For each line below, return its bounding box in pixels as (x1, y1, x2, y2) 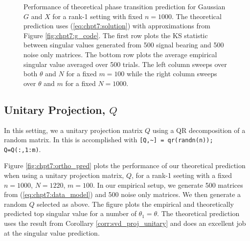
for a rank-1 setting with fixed (52, 11, 143, 21)
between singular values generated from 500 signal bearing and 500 (23, 40, 224, 50)
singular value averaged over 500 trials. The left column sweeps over (23, 59, 227, 69)
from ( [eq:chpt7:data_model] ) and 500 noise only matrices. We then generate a (4, 189, 241, 199)
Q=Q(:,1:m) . (4, 144, 41, 154)
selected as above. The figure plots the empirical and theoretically (37, 198, 234, 209)
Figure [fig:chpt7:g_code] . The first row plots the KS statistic (23, 30, 208, 40)
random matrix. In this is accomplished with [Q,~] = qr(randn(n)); (4, 134, 213, 145)
